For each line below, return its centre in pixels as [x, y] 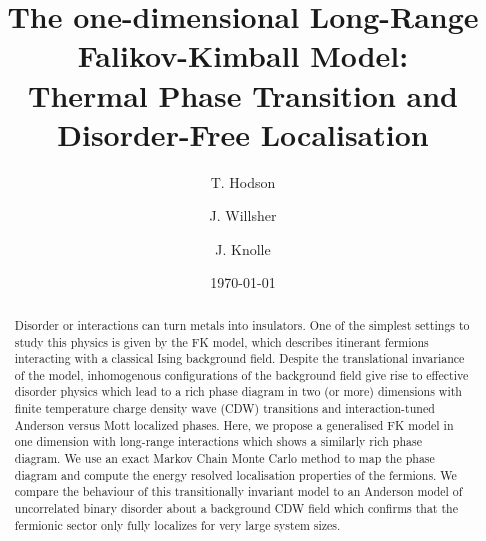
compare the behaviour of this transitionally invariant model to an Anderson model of [238, 491]
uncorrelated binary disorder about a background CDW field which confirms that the [236, 508]
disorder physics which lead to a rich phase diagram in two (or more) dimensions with [238, 391]
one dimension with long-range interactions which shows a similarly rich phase [218, 441]
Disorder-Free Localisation [243, 133]
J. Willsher [243, 215]
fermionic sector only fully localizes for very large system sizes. [177, 524]
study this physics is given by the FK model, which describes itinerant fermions [221, 341]
